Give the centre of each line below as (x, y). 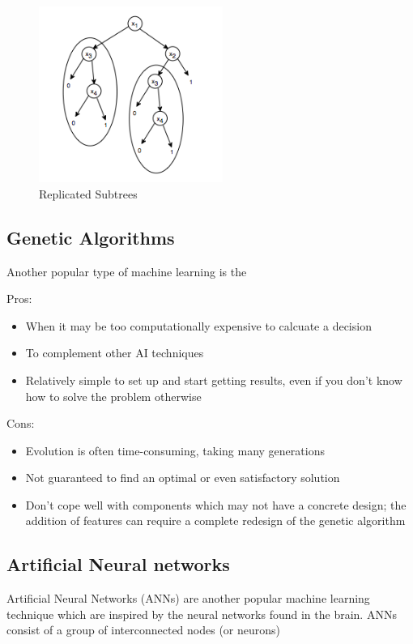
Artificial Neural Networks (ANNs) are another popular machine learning (188, 598)
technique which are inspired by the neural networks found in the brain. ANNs (202, 614)
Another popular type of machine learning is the (127, 271)
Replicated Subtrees (88, 193)
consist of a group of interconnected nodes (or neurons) (144, 630)
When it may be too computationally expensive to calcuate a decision (198, 325)
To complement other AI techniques (115, 353)
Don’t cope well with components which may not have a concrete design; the (216, 504)
